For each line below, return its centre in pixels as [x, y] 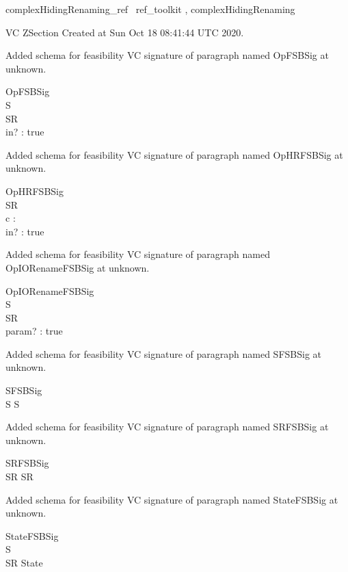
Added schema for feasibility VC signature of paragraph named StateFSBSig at [172, 499]
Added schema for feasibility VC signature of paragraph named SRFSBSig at [167, 427]
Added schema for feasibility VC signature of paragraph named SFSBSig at [164, 353]
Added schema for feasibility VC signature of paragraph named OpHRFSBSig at [174, 154]
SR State [24, 562]
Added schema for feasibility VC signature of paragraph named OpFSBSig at [167, 55]
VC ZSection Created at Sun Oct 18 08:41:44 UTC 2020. [125, 32]
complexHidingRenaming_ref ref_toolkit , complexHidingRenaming [150, 9]
